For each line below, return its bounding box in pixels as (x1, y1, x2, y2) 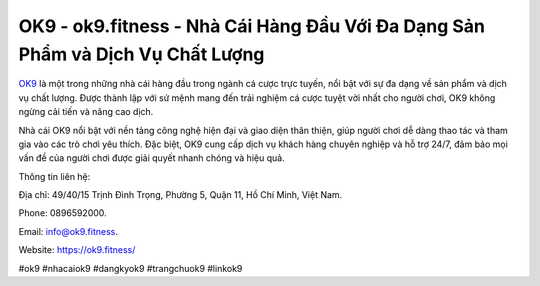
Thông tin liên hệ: (18, 170, 91, 182)
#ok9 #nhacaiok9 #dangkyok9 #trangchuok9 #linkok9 (18, 262, 243, 274)
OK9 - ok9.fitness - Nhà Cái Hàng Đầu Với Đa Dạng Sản (18, 15, 485, 37)
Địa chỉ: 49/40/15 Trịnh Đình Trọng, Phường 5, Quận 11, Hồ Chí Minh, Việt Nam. (18, 189, 343, 201)
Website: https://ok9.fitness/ (18, 244, 136, 256)
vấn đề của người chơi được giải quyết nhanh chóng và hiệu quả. (18, 152, 285, 164)
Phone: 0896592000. (18, 207, 107, 219)
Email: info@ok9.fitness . (18, 225, 119, 237)
